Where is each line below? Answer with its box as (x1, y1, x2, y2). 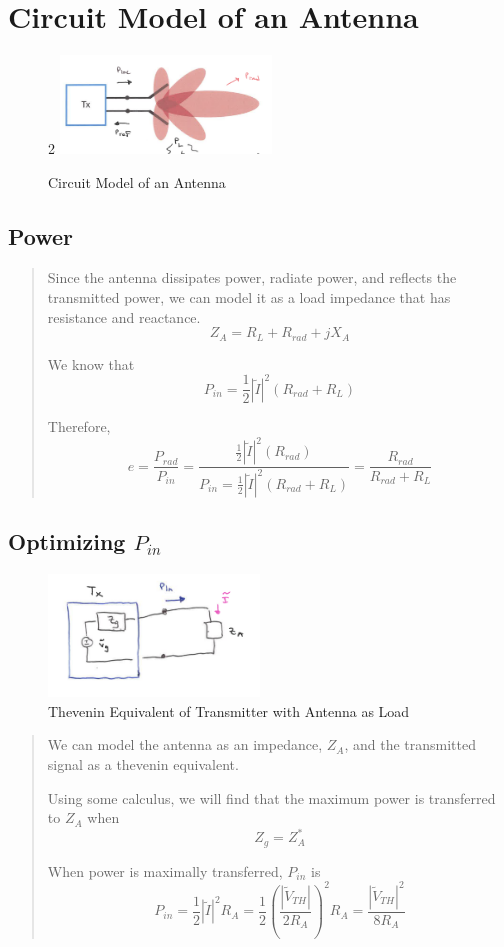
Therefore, (47, 416, 111, 437)
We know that (47, 353, 135, 374)
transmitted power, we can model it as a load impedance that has (47, 287, 451, 308)
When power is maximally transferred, (47, 860, 283, 881)
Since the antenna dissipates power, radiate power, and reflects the (47, 267, 457, 288)
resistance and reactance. (47, 306, 201, 327)
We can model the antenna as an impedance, (47, 734, 323, 755)
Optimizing (8, 526, 126, 557)
